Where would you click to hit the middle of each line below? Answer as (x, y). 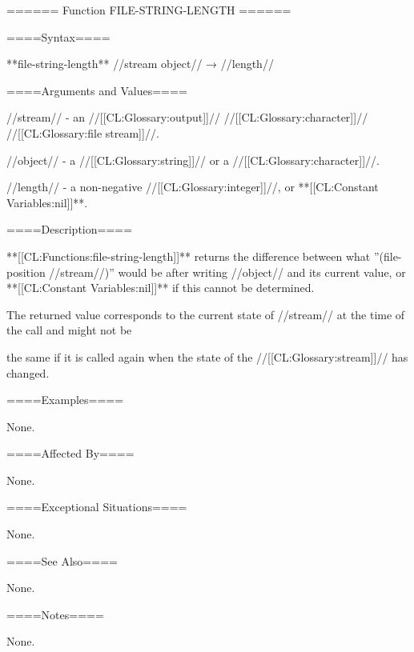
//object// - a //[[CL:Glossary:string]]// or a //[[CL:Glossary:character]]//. (193, 160)
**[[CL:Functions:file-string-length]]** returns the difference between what (189, 256)
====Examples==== (65, 400)
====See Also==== (62, 560)
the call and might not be (69, 330)
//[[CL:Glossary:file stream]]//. (83, 132)
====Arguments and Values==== (97, 90)
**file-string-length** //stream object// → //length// (140, 64)
